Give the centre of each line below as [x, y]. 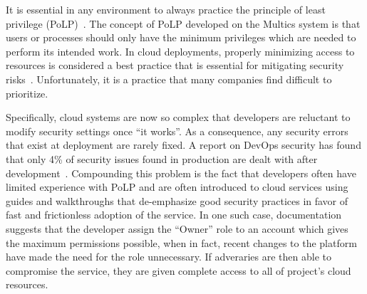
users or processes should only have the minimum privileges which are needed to [181, 37]
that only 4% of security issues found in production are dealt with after [162, 158]
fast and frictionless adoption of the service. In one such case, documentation [174, 215]
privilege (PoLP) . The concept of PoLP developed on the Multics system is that [183, 23]
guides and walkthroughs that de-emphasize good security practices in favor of [177, 200]
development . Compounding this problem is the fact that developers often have [181, 173]
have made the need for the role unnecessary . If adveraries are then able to [169, 257]
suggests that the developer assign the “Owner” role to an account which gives [177, 228]
